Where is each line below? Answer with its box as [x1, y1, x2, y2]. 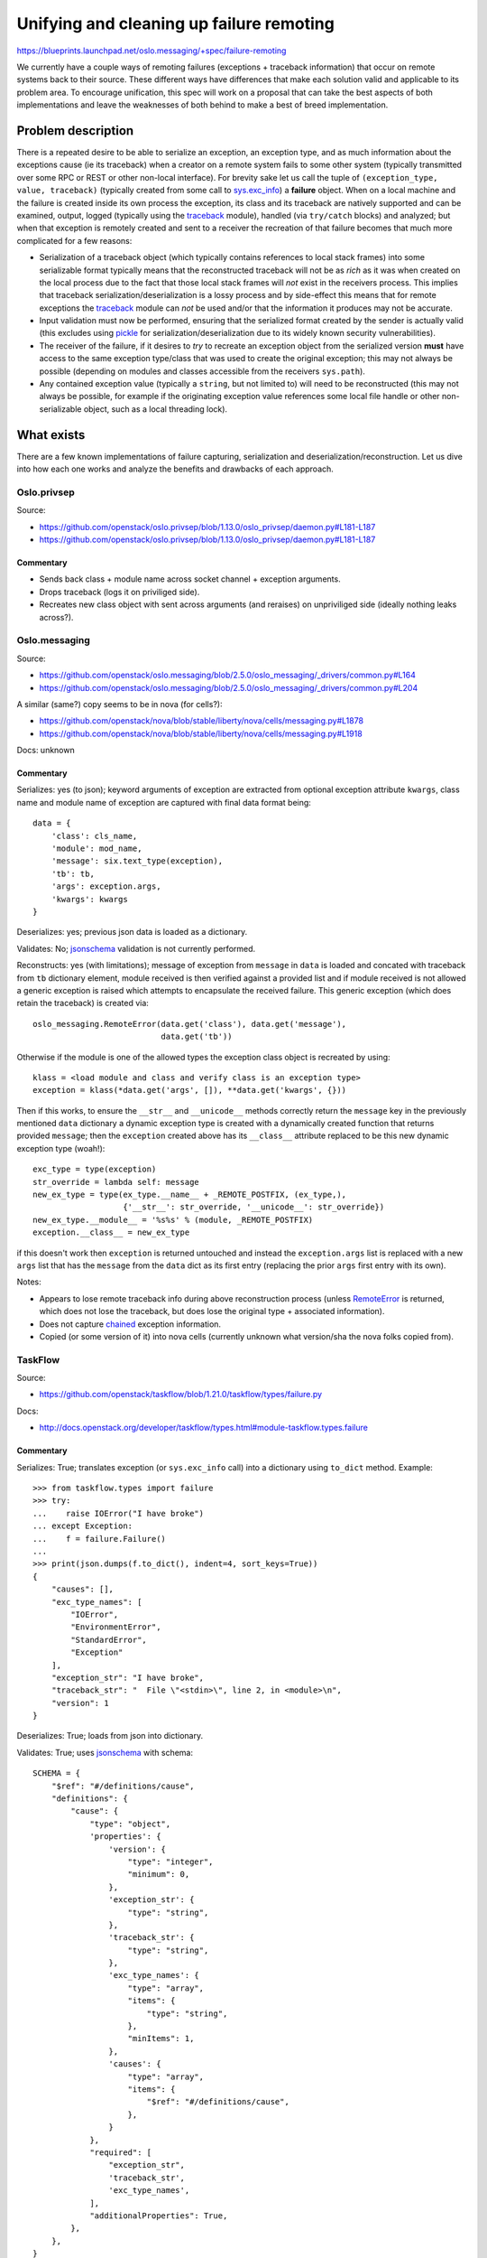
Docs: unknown [16, 745, 76, 756]
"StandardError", [70, 1635, 148, 1645]
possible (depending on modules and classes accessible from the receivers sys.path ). [39, 366, 365, 377]
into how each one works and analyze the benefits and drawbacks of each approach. [16, 463, 334, 474]
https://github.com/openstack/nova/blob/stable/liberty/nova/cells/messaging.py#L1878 [39, 715, 364, 726]
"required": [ [89, 2147, 152, 2158]
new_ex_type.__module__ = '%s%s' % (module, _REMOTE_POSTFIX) [32, 1215, 314, 1225]
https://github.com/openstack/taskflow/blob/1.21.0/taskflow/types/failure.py [39, 1389, 323, 1400]
